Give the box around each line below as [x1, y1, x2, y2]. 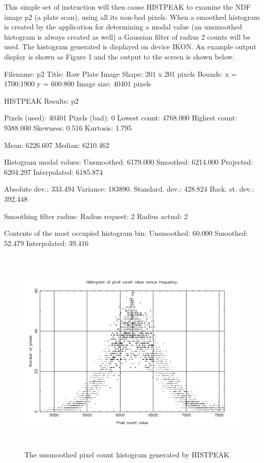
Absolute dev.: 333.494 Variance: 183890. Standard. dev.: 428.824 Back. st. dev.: [4, 183, 254, 194]
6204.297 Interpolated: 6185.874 [4, 166, 103, 177]
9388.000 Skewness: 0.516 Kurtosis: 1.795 [4, 122, 132, 133]
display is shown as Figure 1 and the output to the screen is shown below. [4, 51, 235, 61]
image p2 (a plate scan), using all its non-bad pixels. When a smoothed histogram [4, 11, 260, 22]
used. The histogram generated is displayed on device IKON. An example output [4, 41, 256, 52]
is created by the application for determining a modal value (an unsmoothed [4, 21, 242, 32]
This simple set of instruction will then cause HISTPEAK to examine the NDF [4, 2, 251, 12]
